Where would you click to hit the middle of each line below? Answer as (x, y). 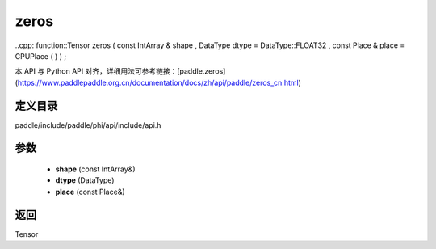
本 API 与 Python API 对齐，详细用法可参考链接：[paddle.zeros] (120, 71)
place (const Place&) (90, 192)
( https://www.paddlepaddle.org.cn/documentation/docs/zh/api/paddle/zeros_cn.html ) (158, 82)
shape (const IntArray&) (95, 169)
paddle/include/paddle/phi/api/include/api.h (88, 124)
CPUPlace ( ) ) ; (41, 56)
